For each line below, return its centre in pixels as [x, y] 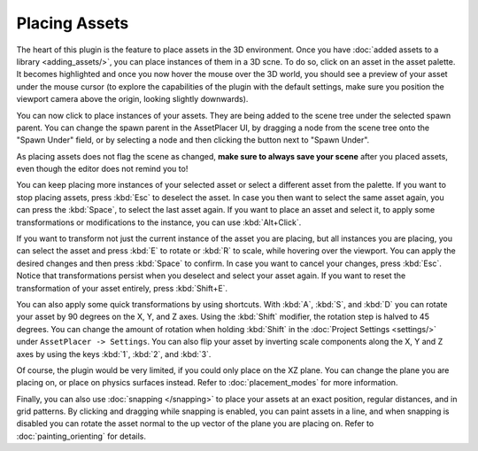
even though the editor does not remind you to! [102, 169]
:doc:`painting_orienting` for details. [81, 436]
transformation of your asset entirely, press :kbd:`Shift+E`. [122, 288]
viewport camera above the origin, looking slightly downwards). [132, 99]
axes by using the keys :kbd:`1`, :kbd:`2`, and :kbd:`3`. [114, 354]
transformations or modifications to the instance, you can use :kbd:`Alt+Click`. [159, 222]
